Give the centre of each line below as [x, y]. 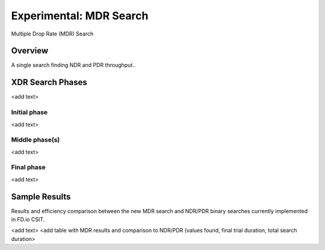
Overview [30, 51]
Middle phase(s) [36, 140]
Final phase [28, 167]
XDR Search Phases [49, 82]
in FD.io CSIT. [28, 219]
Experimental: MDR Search [80, 16]
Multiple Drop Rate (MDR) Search [52, 34]
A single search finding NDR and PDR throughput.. [73, 65]
